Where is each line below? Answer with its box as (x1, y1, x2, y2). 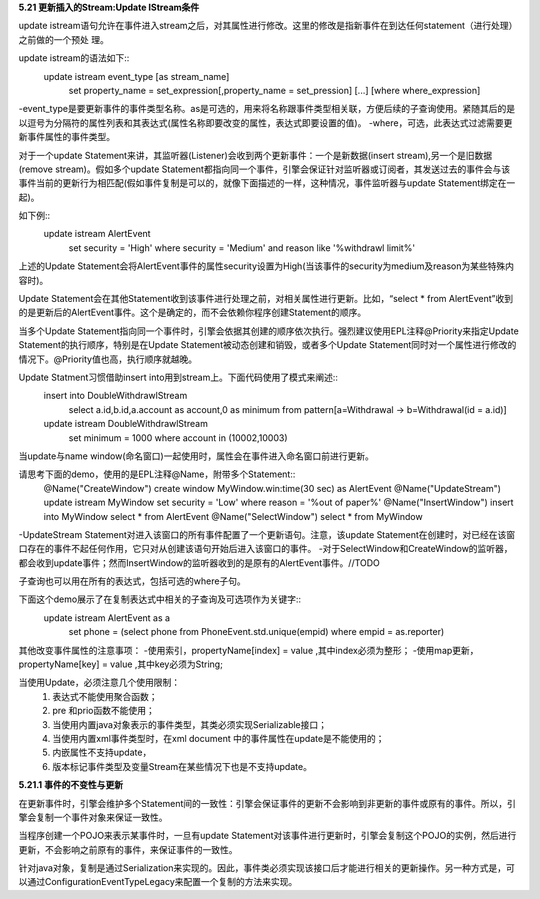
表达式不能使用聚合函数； (52, 690, 158, 702)
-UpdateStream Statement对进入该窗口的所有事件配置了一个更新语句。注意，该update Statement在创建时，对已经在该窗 (18, 528, 516, 540)
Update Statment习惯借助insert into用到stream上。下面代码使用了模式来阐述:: (18, 371, 339, 383)
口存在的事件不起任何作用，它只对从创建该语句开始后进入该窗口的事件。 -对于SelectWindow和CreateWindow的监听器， (18, 543, 514, 555)
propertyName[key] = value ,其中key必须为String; (18, 658, 224, 670)
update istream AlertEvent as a (43, 611, 170, 624)
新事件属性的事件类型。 (18, 131, 115, 143)
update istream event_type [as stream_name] (43, 70, 230, 82)
